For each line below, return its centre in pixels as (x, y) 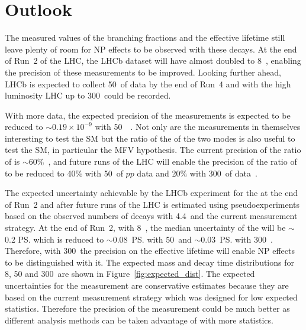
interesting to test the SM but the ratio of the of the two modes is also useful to (150, 138)
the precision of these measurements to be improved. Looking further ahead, (143, 72)
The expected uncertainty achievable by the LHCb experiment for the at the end (151, 193)
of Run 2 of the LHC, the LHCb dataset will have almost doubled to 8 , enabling (153, 61)
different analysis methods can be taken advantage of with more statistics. (139, 320)
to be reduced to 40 (40, 173)
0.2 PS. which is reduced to (54, 239)
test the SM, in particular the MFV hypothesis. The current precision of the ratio (153, 150)
